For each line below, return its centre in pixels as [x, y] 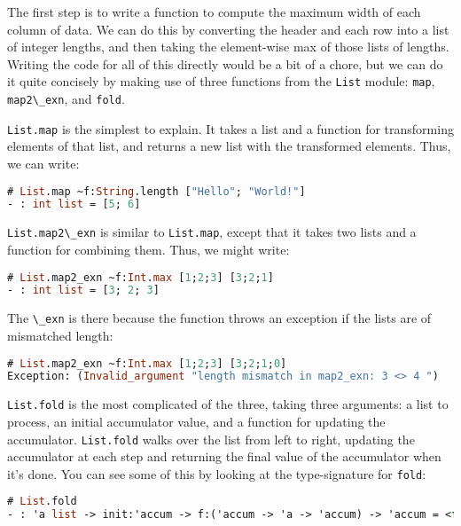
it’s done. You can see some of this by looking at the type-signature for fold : [217, 473]
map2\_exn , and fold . [66, 99]
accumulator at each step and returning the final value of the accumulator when [224, 456]
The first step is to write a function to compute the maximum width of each [214, 12]
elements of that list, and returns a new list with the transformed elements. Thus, [229, 146]
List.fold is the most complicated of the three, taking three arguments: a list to [228, 404]
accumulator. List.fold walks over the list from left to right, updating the [211, 439]
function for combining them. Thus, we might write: [148, 249]
